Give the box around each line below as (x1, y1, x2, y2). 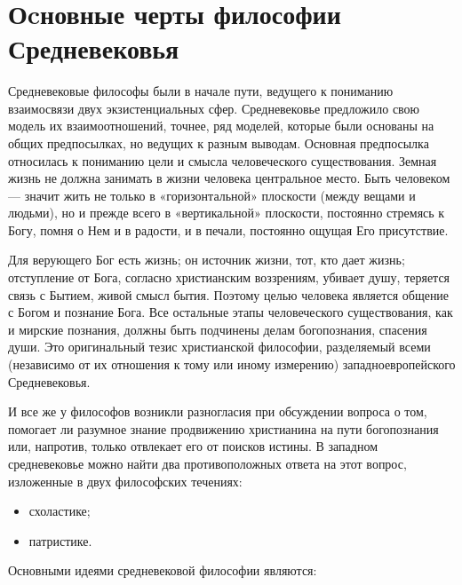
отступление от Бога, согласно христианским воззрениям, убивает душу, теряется (8, 268, 450, 287)
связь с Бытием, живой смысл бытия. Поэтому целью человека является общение (8, 285, 450, 304)
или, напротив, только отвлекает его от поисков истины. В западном (8, 437, 378, 455)
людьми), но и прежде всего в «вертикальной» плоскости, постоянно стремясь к (8, 203, 445, 222)
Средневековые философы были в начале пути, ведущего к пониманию (8, 82, 394, 100)
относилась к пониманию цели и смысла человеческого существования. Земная (8, 151, 437, 170)
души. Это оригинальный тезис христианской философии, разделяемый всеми (8, 337, 431, 356)
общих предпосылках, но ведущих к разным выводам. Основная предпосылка (8, 133, 429, 152)
